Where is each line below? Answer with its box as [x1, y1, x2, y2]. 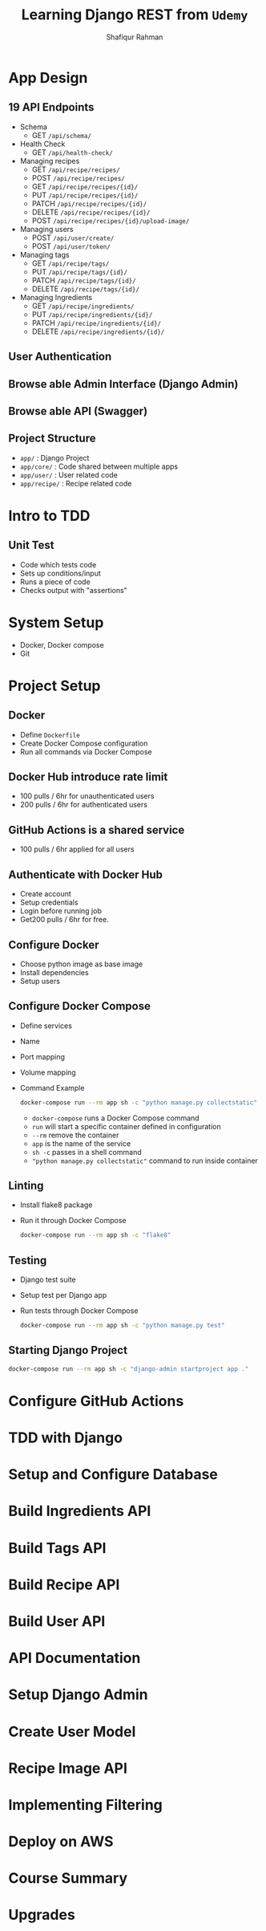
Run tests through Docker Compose [19, 1306, 139, 1315]
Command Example [19, 1083, 85, 1092]
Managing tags [19, 250, 70, 259]
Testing [8, 1254, 47, 1267]
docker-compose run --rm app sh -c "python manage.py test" [19, 1322, 225, 1330]
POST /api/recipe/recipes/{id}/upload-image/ [31, 215, 190, 226]
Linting [8, 1179, 44, 1193]
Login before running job [19, 906, 102, 916]
